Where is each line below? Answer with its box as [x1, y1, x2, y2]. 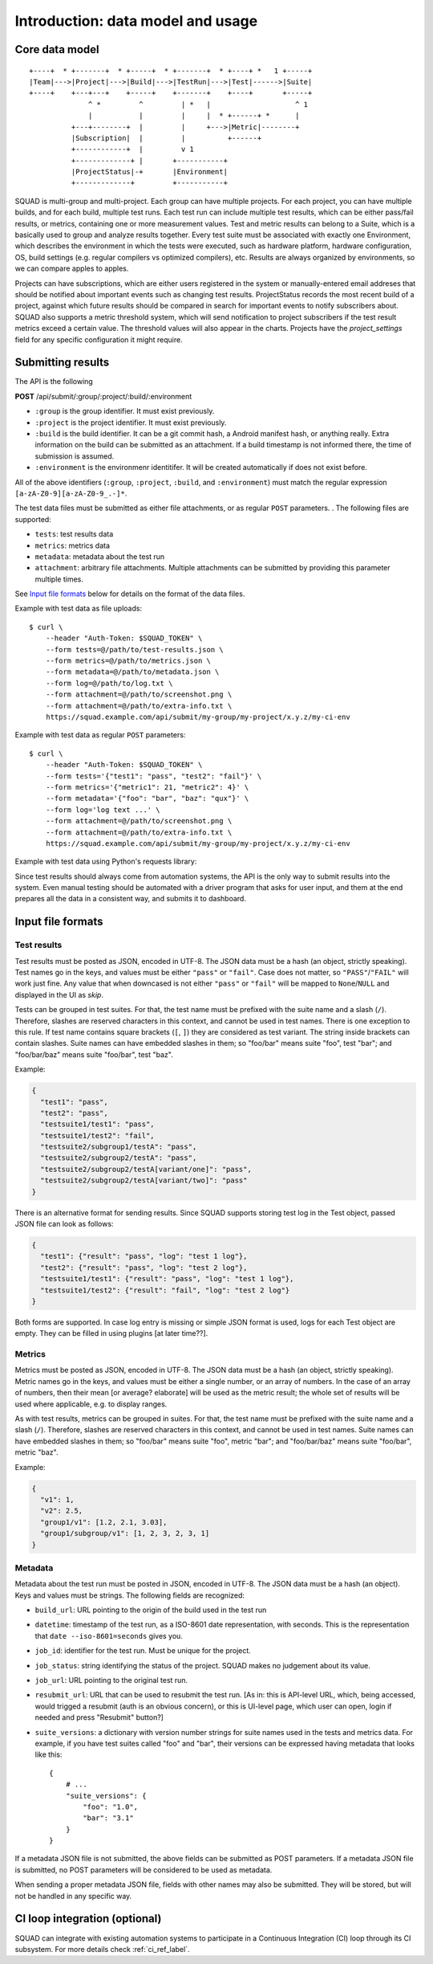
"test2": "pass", [40, 1109, 108, 1117]
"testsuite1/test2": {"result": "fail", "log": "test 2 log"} [40, 1285, 290, 1295]
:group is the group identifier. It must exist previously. [34, 406, 215, 416]
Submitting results [14, 356, 110, 370]
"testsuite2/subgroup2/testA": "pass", [40, 1153, 197, 1162]
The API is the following [14, 377, 94, 386]
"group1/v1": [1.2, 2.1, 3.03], [40, 1517, 168, 1526]
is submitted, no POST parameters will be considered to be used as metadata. [14, 1864, 273, 1875]
